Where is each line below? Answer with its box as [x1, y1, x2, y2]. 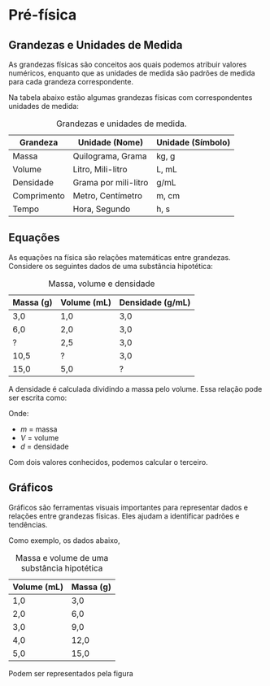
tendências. [8, 519, 48, 529]
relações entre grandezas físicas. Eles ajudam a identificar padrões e [8, 510, 240, 521]
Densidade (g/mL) [119, 297, 191, 308]
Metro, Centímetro [72, 190, 143, 201]
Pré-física [8, 6, 77, 24]
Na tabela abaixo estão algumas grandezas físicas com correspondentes [8, 93, 253, 102]
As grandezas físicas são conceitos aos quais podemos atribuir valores [8, 59, 247, 69]
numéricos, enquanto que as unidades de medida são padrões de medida [8, 68, 255, 78]
